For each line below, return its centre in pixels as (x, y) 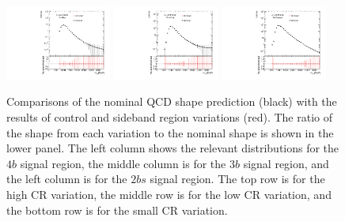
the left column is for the (67, 179)
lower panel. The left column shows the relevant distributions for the (173, 148)
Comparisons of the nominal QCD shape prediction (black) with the (172, 101)
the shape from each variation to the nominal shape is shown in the (170, 132)
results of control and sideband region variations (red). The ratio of (170, 117)
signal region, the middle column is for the (123, 163)
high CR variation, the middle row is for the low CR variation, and (169, 195)
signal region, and (286, 163)
